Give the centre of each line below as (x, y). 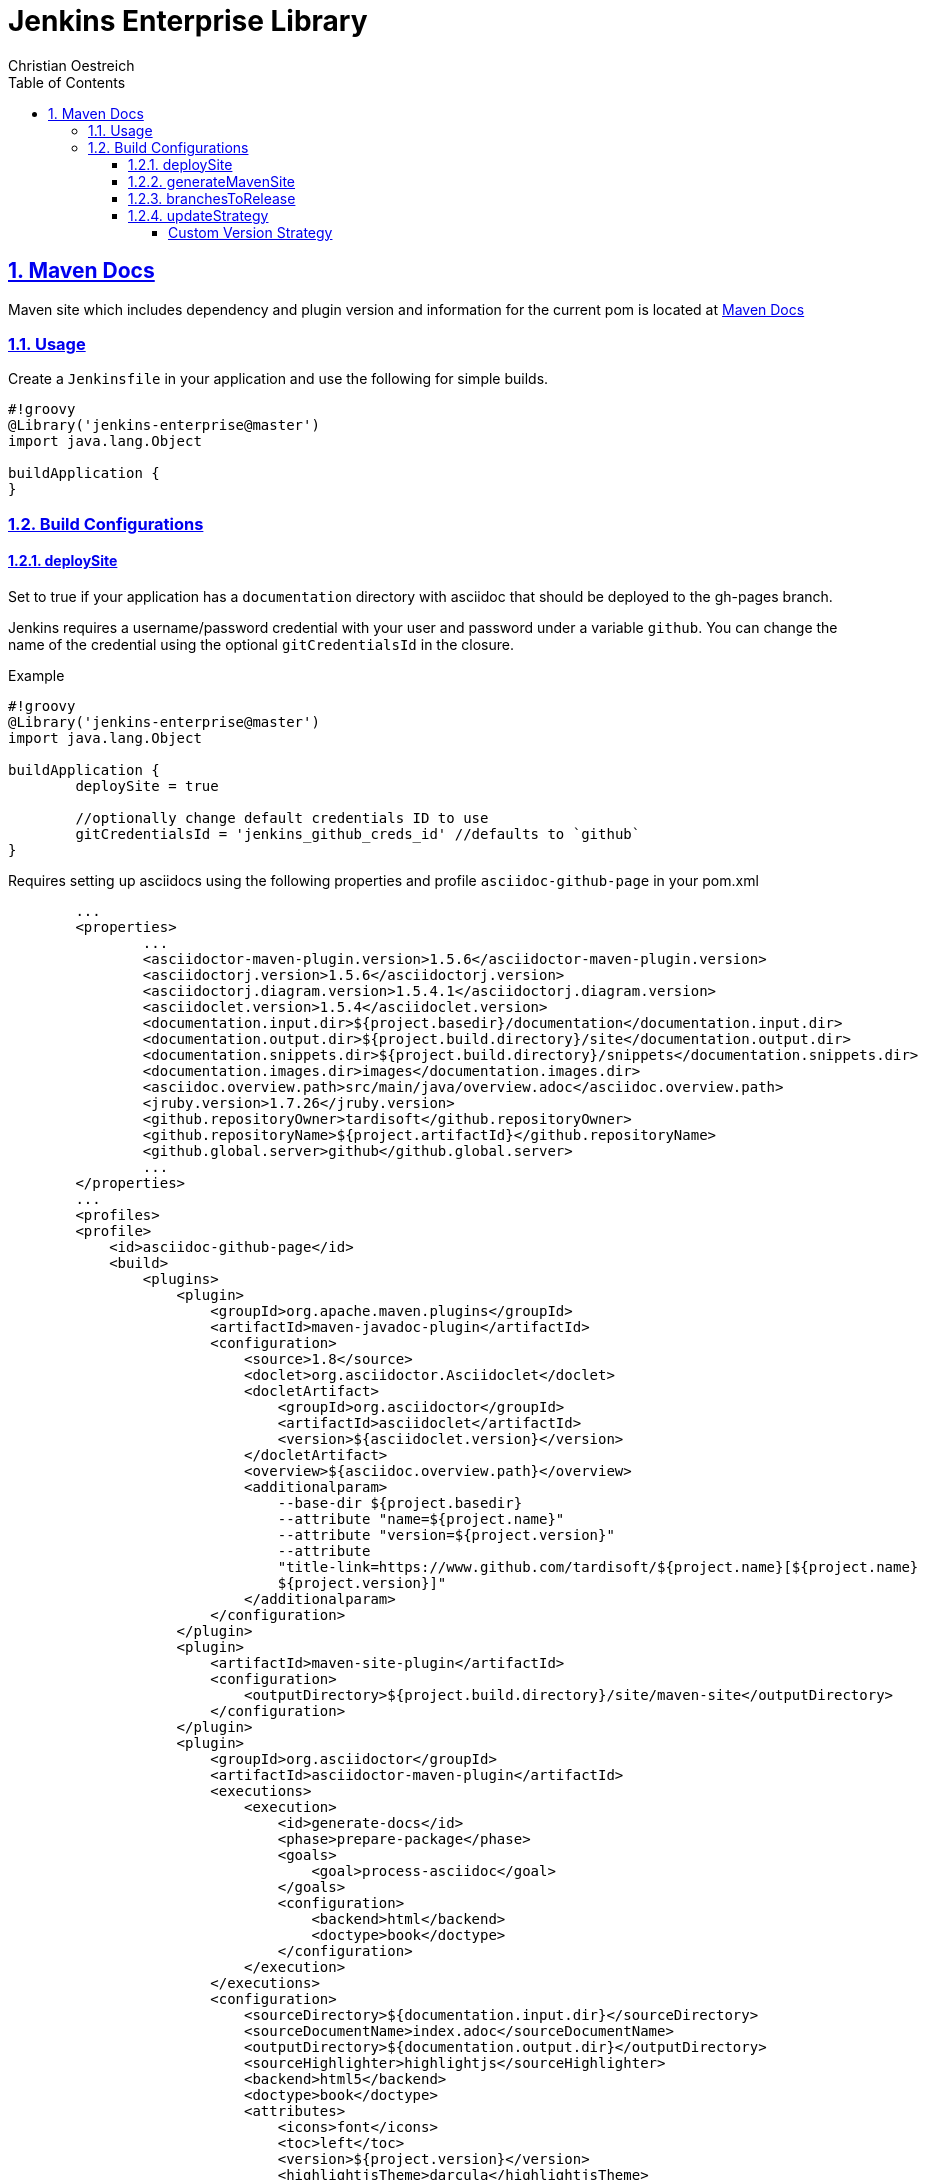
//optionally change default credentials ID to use (282, 817)
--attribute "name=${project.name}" (421, 1518)
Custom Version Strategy (250, 232)
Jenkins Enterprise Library (188, 21)
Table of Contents (67, 82)
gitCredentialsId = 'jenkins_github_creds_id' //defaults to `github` (358, 833)
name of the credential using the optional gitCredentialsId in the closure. (261, 644)
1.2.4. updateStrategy (198, 215)
